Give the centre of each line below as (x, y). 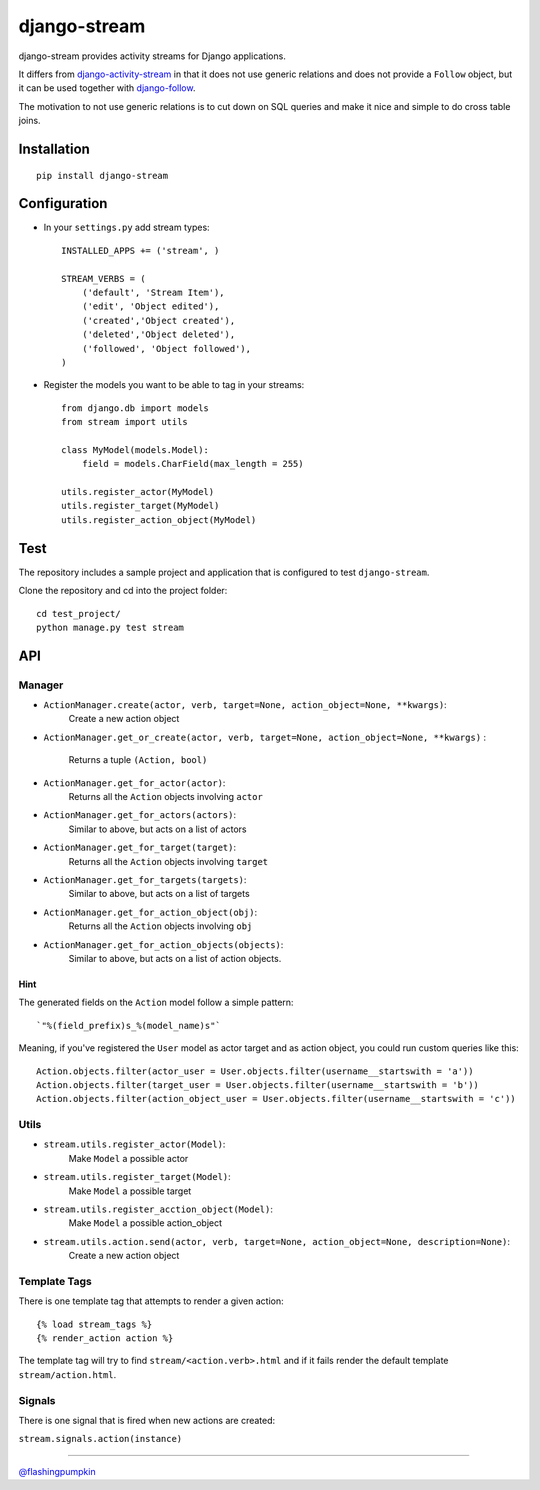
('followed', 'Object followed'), (166, 348)
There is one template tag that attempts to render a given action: (151, 1301)
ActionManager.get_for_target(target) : (140, 847)
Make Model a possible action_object (145, 1223)
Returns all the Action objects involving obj (160, 926)
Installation (54, 148)
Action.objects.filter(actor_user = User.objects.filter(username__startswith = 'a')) (255, 1071)
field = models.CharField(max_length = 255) (192, 464)
